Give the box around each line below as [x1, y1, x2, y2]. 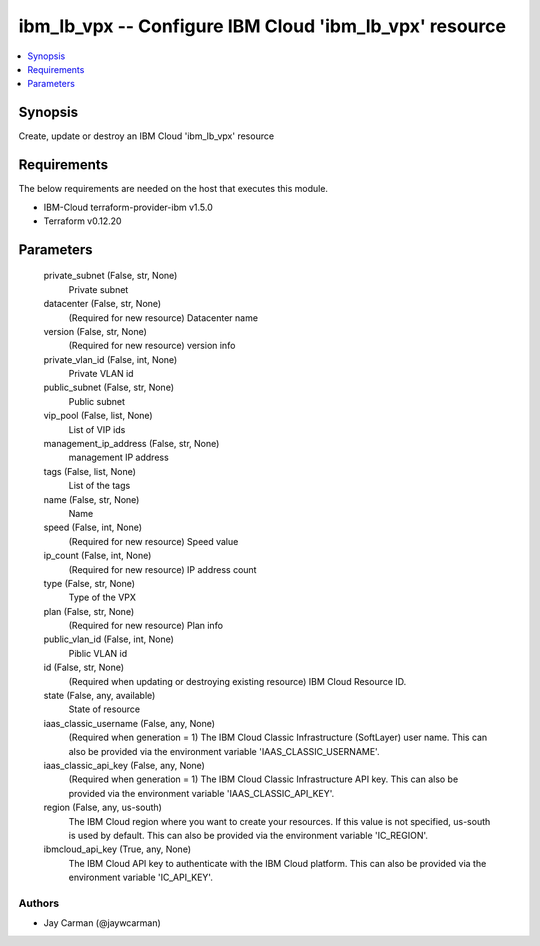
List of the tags [68, 480, 131, 492]
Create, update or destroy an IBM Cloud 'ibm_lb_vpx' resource [18, 130, 275, 142]
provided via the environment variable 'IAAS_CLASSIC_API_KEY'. [68, 787, 335, 799]
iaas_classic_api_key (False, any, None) [43, 760, 205, 771]
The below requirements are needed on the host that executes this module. [18, 183, 329, 195]
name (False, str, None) [43, 493, 140, 505]
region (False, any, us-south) [43, 801, 162, 814]
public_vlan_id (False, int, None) [43, 633, 175, 645]
